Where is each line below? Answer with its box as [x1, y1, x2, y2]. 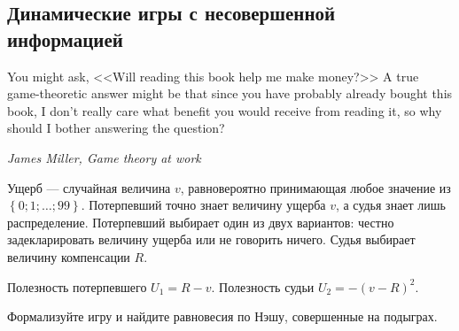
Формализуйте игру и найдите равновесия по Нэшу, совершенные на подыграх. [7, 307, 438, 326]
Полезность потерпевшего [7, 277, 147, 296]
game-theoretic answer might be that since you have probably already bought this [7, 84, 453, 103]
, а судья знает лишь [335, 196, 446, 214]
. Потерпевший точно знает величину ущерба [81, 196, 326, 214]
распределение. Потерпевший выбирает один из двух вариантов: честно [7, 212, 394, 231]
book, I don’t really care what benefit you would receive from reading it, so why [7, 101, 442, 119]
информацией [7, 25, 123, 52]
